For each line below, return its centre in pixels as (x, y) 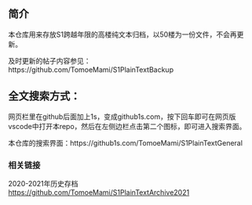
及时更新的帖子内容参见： (49, 60)
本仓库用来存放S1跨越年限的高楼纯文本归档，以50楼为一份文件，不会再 (122, 34)
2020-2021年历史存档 (43, 183)
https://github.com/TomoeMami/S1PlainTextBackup (91, 70)
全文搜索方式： (44, 96)
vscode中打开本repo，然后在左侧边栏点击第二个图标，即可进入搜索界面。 (127, 126)
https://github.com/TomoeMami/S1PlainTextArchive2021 (99, 192)
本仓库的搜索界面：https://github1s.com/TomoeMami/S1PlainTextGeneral (126, 142)
